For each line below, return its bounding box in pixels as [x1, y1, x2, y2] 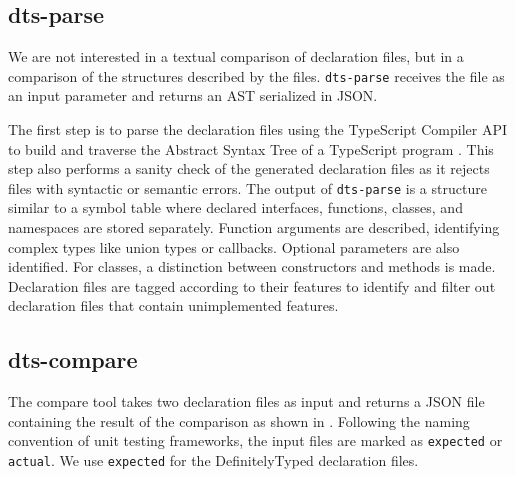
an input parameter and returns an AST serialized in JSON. [8, 85, 378, 106]
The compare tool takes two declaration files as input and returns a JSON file [8, 391, 485, 412]
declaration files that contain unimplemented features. [8, 295, 339, 316]
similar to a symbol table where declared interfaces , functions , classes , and [8, 197, 463, 218]
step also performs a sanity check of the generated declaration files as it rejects [8, 158, 490, 179]
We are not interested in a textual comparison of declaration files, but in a [8, 46, 464, 67]
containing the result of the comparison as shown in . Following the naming [8, 410, 470, 431]
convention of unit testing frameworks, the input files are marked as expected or [8, 430, 503, 451]
